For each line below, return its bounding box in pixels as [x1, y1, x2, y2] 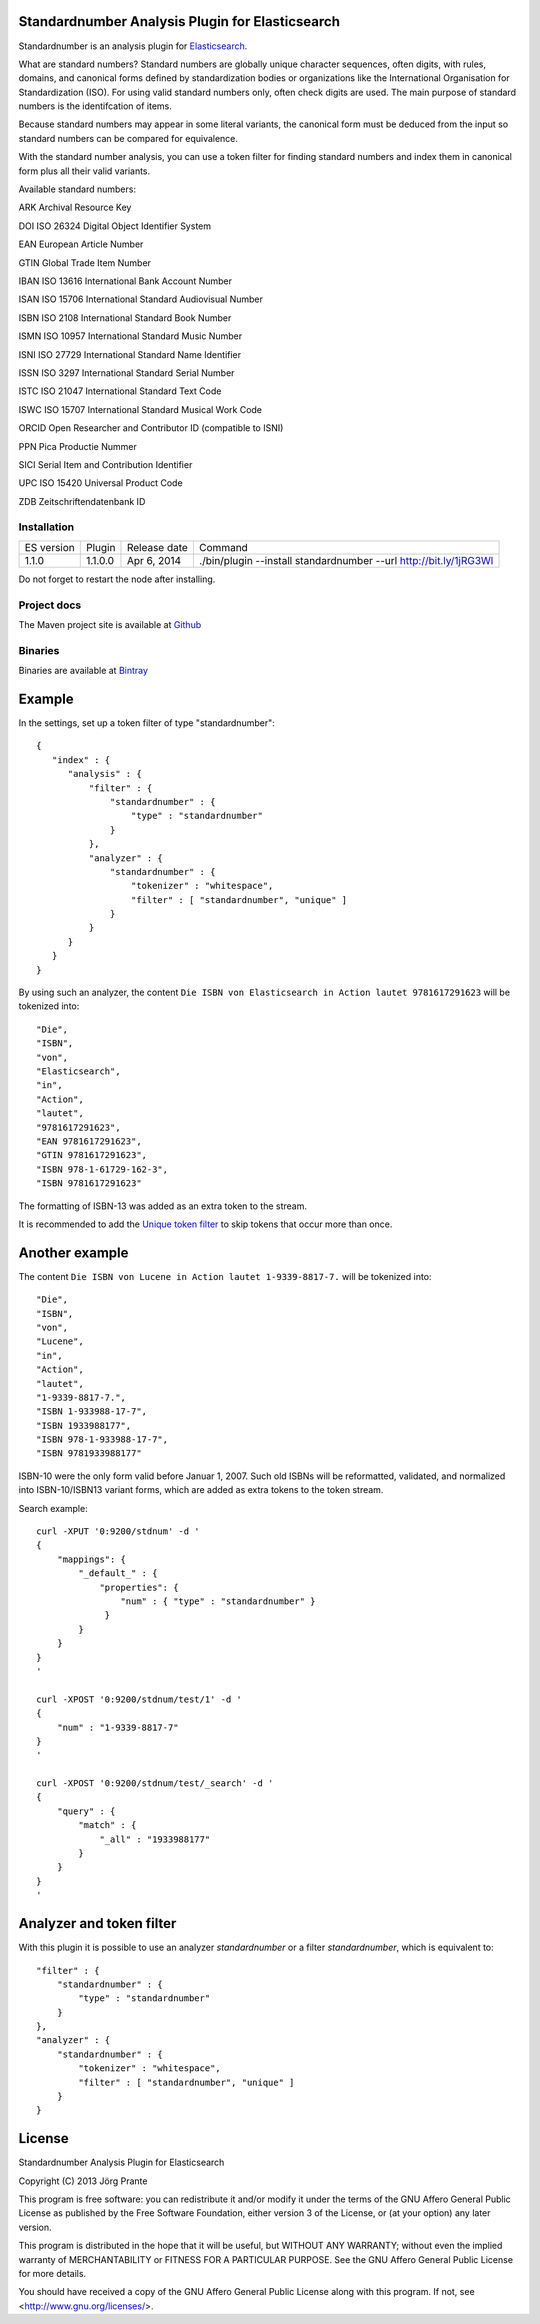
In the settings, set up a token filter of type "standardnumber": [18, 717, 275, 729]
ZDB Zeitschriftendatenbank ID [18, 495, 146, 507]
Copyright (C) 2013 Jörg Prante [18, 2175, 148, 2187]
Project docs [18, 598, 82, 612]
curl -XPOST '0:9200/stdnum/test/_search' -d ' [36, 1778, 274, 1789]
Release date [126, 540, 189, 554]
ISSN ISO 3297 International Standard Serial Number [18, 366, 235, 379]
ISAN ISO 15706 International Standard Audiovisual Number [18, 293, 264, 305]
